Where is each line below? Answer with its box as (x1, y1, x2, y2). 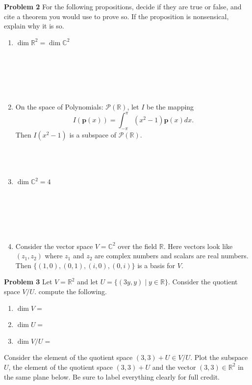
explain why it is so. (4, 21, 64, 31)
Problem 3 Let (4, 276, 52, 287)
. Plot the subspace (190, 352, 248, 362)
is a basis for (137, 260, 176, 270)
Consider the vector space (15, 241, 93, 251)
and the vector (152, 361, 196, 372)
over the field (118, 241, 157, 251)
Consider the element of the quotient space (4, 352, 133, 362)
